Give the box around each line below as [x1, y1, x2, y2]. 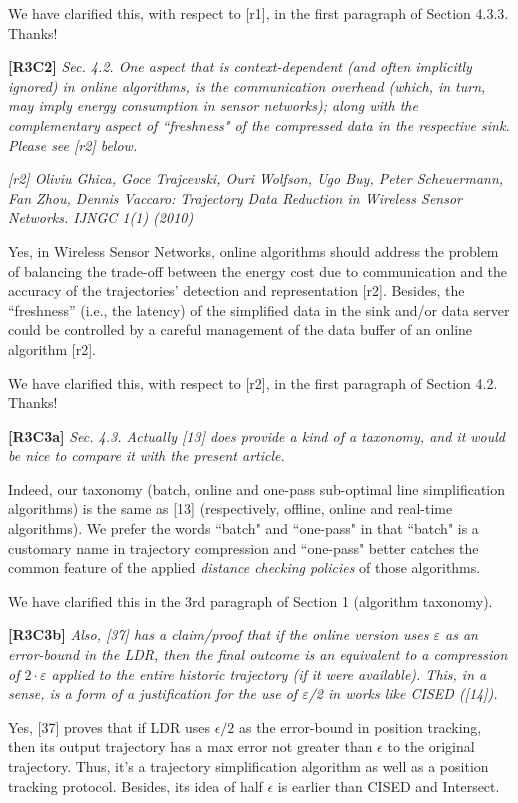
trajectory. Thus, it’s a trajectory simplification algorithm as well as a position [8, 756, 489, 776]
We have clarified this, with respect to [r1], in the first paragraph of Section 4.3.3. [8, 3, 509, 23]
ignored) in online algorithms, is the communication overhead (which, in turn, [8, 75, 486, 96]
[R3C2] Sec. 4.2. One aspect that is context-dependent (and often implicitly [8, 56, 472, 77]
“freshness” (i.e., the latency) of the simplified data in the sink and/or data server [8, 299, 510, 320]
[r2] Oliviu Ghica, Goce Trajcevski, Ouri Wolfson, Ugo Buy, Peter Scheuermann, [8, 168, 504, 189]
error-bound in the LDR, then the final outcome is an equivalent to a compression [8, 644, 508, 665]
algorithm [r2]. [8, 338, 96, 359]
